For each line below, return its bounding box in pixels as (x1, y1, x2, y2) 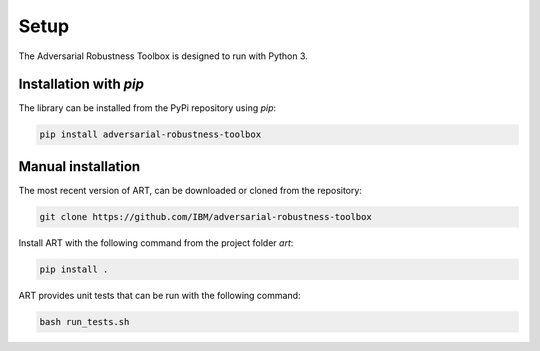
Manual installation (18, 158, 141, 175)
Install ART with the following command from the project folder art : (18, 236, 294, 249)
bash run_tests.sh (39, 316, 130, 327)
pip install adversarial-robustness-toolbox (39, 129, 262, 140)
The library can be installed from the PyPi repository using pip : (18, 102, 277, 114)
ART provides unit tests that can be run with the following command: (18, 289, 301, 301)
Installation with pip (18, 76, 145, 93)
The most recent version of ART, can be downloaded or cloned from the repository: (18, 184, 362, 196)
